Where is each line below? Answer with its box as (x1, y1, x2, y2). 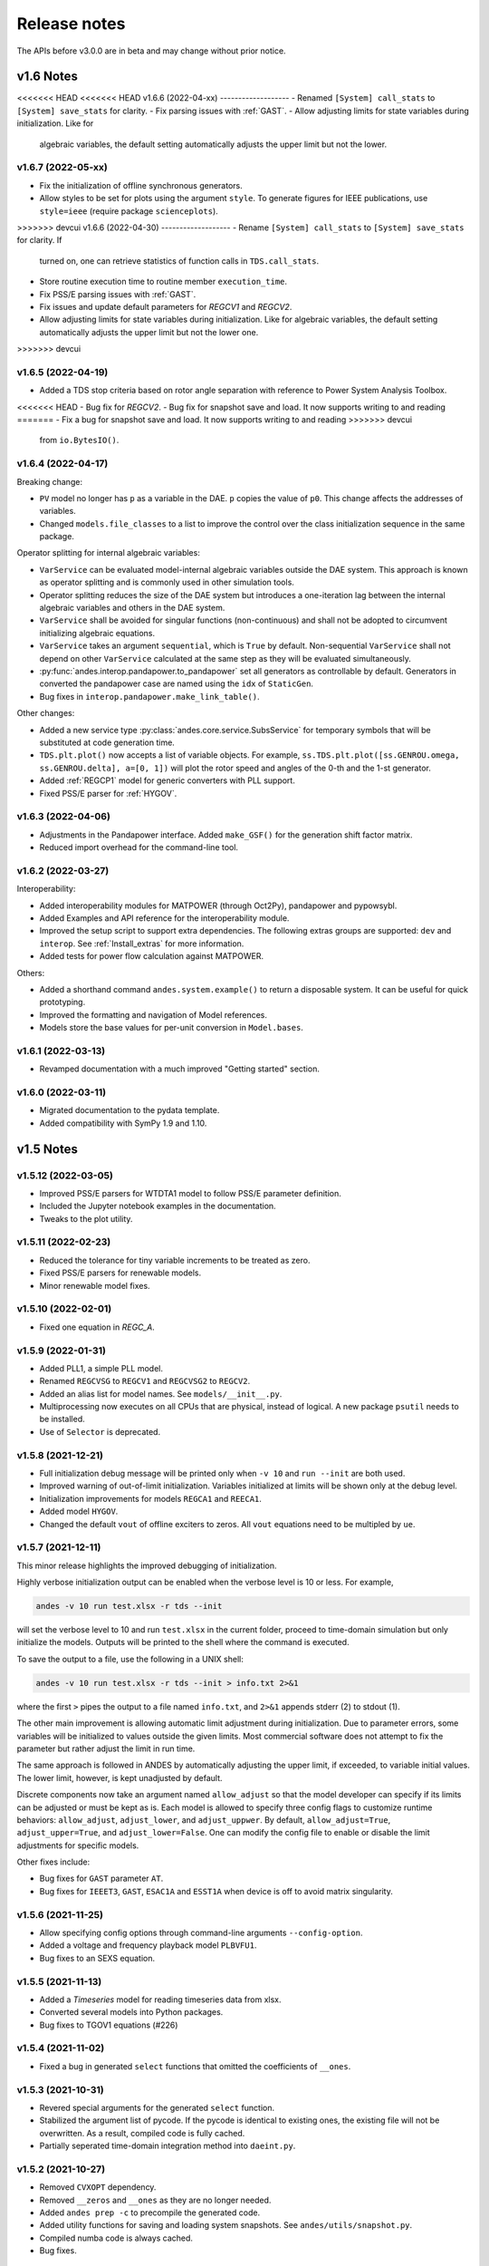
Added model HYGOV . (39, 1506, 119, 1517)
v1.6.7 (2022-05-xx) (16, 161, 108, 174)
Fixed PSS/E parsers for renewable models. (39, 1267, 202, 1278)
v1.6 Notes (16, 69, 79, 84)
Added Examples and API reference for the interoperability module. (39, 912, 290, 924)
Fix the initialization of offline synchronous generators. (39, 179, 244, 190)
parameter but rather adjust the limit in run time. (16, 1743, 196, 1754)
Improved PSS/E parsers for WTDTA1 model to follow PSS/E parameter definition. (39, 1187, 341, 1198)
